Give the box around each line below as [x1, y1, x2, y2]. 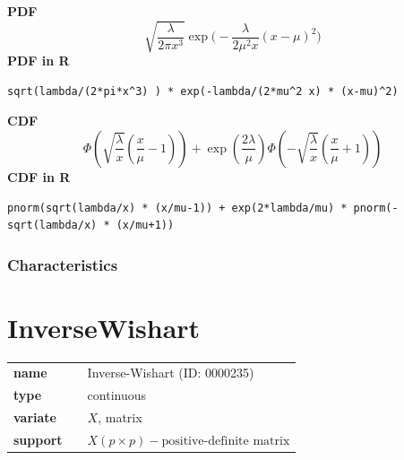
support [13, 430, 63, 448]
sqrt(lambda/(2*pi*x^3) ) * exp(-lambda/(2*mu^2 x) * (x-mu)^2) [7, 84, 399, 98]
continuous [87, 386, 147, 404]
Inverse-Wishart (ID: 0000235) [87, 363, 254, 382]
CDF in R [7, 167, 71, 186]
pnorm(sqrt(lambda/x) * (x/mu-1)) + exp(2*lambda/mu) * [7, 201, 348, 214]
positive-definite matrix [161, 434, 290, 447]
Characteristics [7, 253, 118, 275]
